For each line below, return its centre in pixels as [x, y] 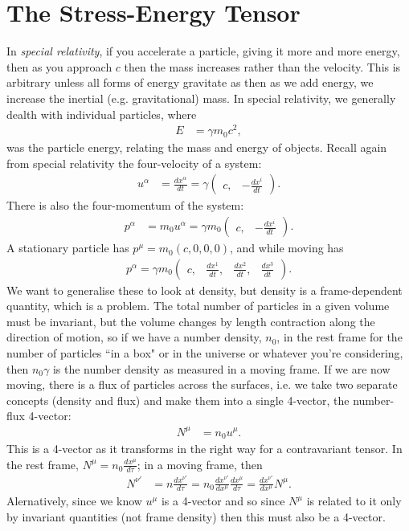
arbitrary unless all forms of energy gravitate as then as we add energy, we [190, 82]
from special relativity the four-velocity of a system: [134, 163]
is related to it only [354, 501]
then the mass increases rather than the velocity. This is [262, 66]
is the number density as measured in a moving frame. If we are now [221, 368]
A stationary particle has [68, 248]
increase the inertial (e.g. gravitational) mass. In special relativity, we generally [201, 98]
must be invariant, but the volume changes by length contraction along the [191, 321]
